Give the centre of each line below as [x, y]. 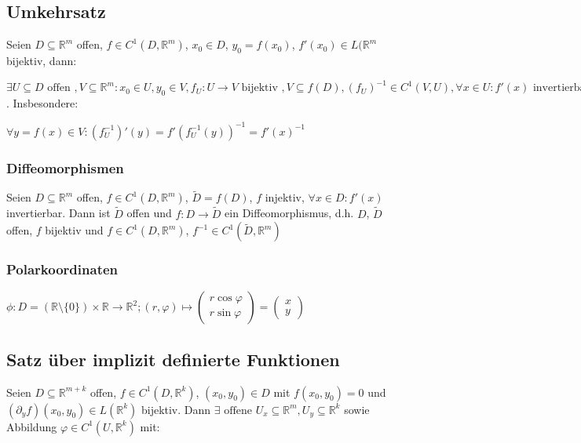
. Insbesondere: [42, 102]
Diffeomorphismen [65, 167]
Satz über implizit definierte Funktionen [173, 359]
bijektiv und [74, 230]
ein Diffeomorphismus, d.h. [289, 213]
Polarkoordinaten [62, 269]
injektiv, [285, 197]
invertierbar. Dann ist [58, 213]
